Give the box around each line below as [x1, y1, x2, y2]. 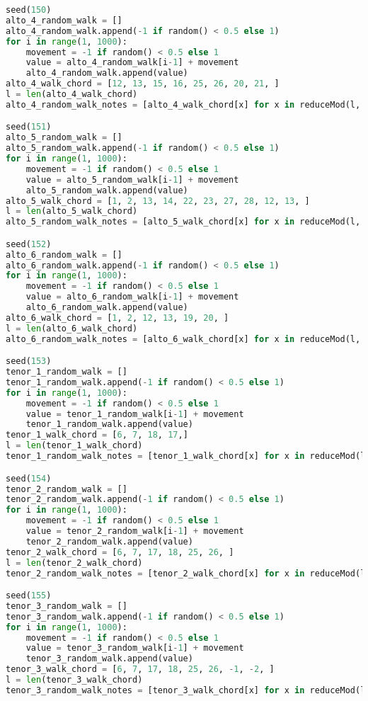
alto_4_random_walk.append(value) [25, 68, 188, 79]
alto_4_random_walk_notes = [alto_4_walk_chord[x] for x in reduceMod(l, [6, 99, 361, 110]
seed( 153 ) [6, 356, 52, 367]
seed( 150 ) [6, 5, 52, 15]
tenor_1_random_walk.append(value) [25, 419, 193, 430]
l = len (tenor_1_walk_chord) [6, 440, 143, 451]
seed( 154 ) [6, 473, 52, 484]
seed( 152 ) [6, 239, 52, 249]
